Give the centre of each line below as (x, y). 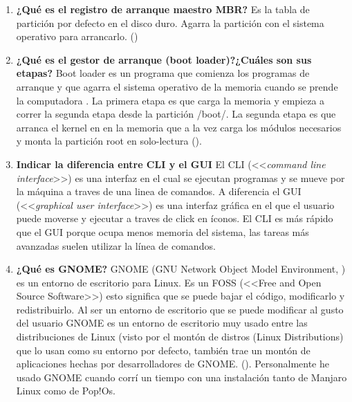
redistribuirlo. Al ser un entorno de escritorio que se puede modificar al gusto (180, 309)
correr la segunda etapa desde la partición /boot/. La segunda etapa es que (176, 114)
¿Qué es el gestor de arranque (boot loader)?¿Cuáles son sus (164, 59)
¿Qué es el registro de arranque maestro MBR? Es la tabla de (163, 9)
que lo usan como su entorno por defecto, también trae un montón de (163, 350)
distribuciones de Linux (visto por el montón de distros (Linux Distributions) (180, 337)
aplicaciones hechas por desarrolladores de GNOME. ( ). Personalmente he (173, 364)
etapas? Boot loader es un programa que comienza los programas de (163, 73)
